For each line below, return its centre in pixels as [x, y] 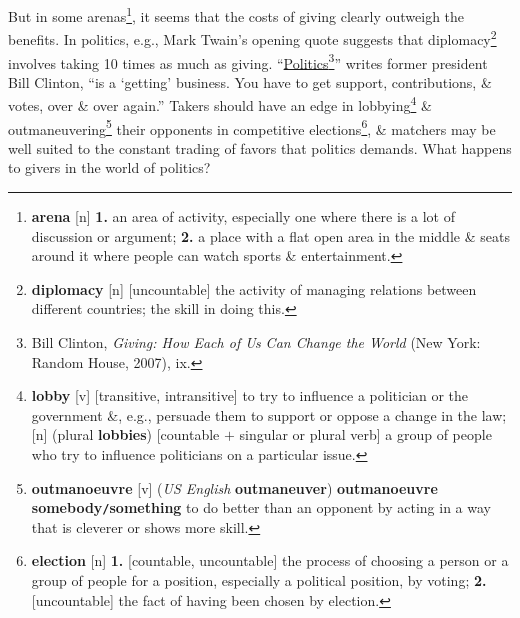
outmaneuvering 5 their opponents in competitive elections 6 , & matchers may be [252, 127]
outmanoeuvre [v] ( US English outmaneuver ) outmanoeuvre [234, 487]
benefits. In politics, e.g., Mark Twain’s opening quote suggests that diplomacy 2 [252, 37]
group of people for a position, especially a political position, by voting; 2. [259, 580]
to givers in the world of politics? [109, 167]
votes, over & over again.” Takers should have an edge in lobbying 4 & [220, 103]
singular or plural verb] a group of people [365, 434]
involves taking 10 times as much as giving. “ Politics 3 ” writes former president [248, 61]
